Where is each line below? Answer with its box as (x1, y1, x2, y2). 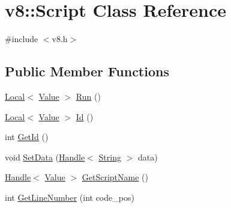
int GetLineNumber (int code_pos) (5, 191, 134, 203)
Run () (76, 90, 101, 102)
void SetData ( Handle (5, 150, 85, 163)
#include (5, 32, 38, 45)
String (98, 150, 121, 163)
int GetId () (5, 130, 49, 143)
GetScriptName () (82, 171, 148, 183)
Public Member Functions (5, 62, 169, 81)
